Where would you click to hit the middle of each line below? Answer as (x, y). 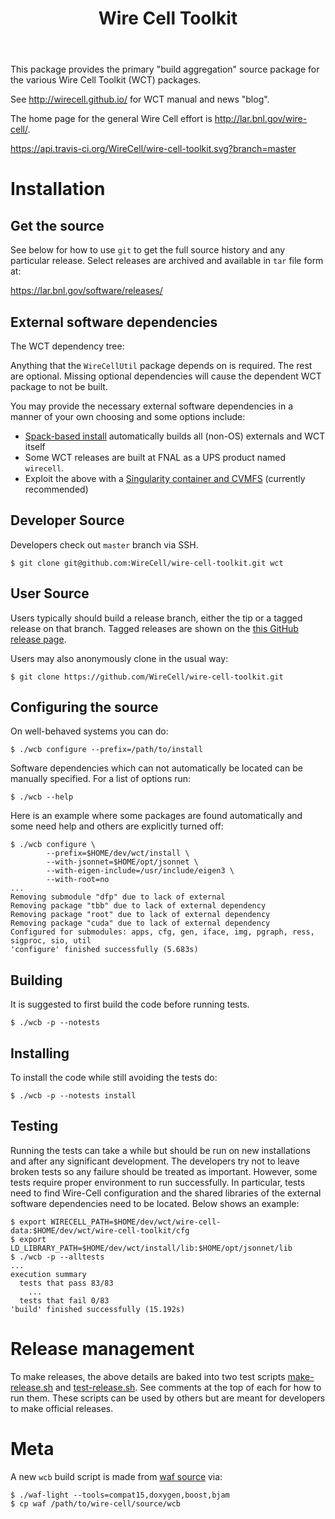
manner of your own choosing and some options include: (128, 416)
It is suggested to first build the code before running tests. (130, 1004)
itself (35, 446)
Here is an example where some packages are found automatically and (156, 816)
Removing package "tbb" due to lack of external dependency (138, 906)
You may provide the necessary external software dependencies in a (152, 406)
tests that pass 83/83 (66, 1283)
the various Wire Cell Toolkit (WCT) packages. (106, 80)
